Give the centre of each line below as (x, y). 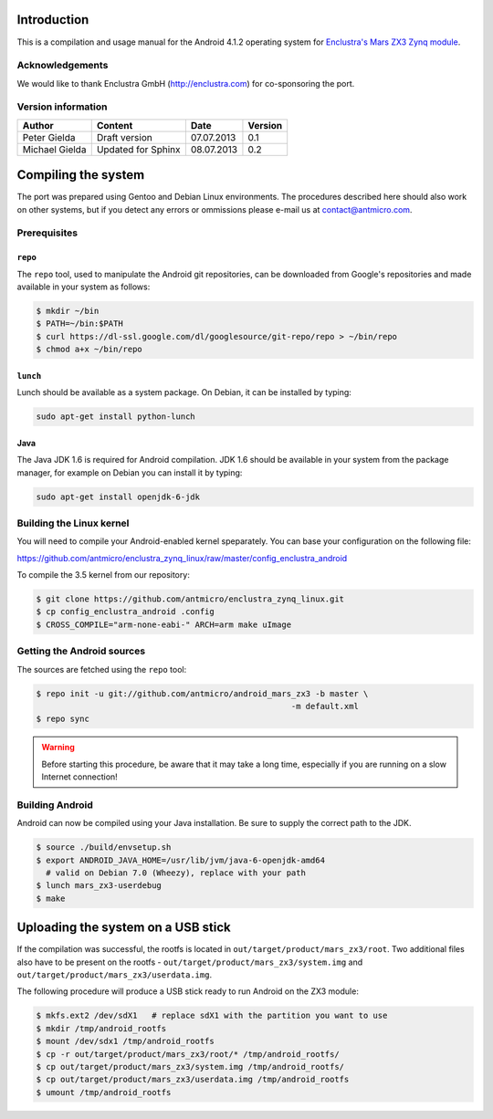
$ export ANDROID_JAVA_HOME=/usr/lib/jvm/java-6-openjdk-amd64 (181, 860)
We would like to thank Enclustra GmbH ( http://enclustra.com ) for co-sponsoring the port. (186, 83)
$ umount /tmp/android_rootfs (104, 1092)
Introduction (53, 20)
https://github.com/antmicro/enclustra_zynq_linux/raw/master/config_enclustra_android (182, 558)
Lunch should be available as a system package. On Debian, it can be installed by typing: (184, 392)
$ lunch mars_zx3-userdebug (99, 886)
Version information (62, 107)
